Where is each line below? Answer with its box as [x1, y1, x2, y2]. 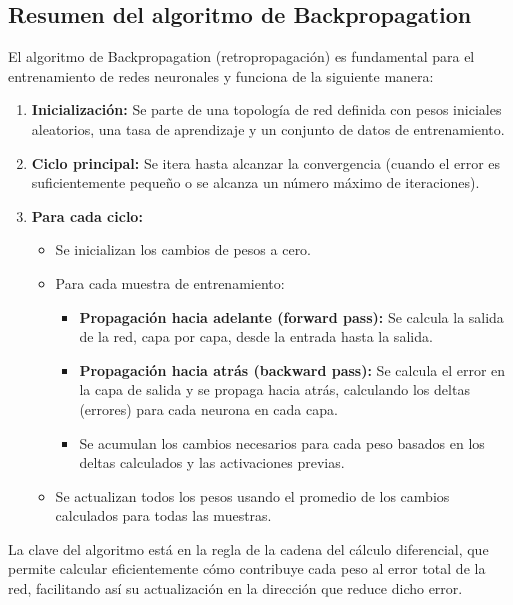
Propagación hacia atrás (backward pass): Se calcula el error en [79, 359, 506, 380]
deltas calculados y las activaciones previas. [79, 452, 345, 473]
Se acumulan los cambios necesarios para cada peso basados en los [79, 432, 485, 453]
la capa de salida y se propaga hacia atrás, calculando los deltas [79, 379, 470, 400]
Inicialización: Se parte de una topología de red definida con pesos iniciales [31, 99, 502, 120]
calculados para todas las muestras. [55, 505, 272, 526]
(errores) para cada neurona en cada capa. [79, 398, 338, 419]
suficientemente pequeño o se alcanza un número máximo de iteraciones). [31, 172, 480, 193]
